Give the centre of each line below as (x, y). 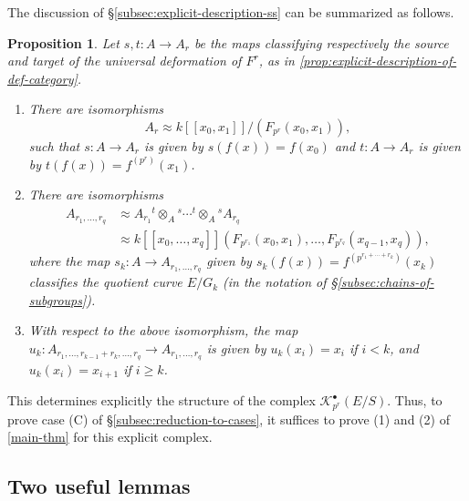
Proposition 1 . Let (63, 42)
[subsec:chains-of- (386, 282)
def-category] (42, 78)
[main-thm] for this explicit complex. (110, 437)
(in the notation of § (280, 282)
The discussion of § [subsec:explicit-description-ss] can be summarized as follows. (231, 12)
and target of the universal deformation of (125, 61)
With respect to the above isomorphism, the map (163, 330)
